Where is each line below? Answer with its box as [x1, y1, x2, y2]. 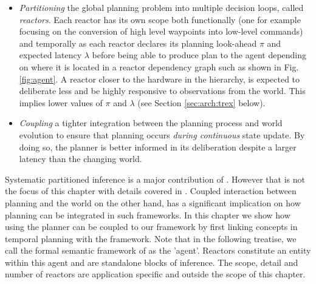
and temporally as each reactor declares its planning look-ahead [19, 36, 257, 49]
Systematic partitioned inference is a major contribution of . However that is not [5, 172, 305, 185]
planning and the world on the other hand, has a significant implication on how [5, 196, 301, 209]
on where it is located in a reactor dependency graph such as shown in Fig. [19, 60, 299, 73]
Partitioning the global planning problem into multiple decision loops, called [19, 1, 304, 13]
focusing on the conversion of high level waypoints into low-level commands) [19, 25, 303, 38]
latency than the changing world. [19, 152, 142, 165]
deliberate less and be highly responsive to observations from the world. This [19, 84, 306, 97]
